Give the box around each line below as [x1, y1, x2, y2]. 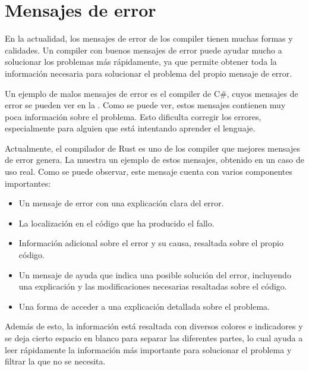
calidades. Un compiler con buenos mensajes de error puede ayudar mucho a [5, 43, 282, 56]
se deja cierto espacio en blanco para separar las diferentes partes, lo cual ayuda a [5, 332, 303, 344]
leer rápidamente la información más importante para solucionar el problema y [5, 343, 292, 356]
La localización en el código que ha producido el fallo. [18, 216, 215, 229]
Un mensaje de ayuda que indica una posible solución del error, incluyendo [18, 268, 291, 281]
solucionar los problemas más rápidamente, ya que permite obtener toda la [5, 55, 277, 68]
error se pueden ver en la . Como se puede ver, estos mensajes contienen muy [5, 99, 286, 111]
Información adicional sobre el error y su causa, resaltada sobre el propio [18, 237, 283, 249]
